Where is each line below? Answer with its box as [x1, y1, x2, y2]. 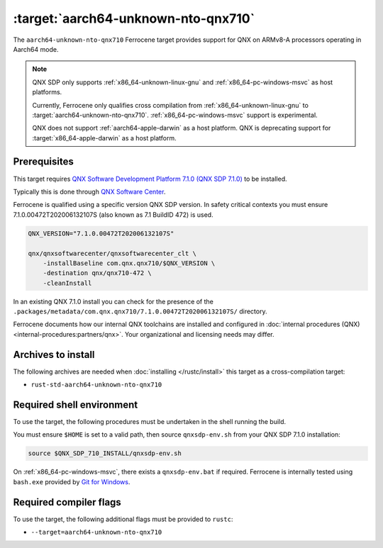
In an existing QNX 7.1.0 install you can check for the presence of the [13, 297, 214, 306]
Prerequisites [13, 156, 74, 168]
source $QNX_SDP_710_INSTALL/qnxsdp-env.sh [28, 449, 182, 457]
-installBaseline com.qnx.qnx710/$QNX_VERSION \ [43, 259, 216, 267]
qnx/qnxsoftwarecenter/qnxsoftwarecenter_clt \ [28, 249, 196, 257]
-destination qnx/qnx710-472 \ [43, 269, 152, 277]
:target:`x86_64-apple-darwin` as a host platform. [32, 133, 177, 142]
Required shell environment [13, 398, 138, 410]
